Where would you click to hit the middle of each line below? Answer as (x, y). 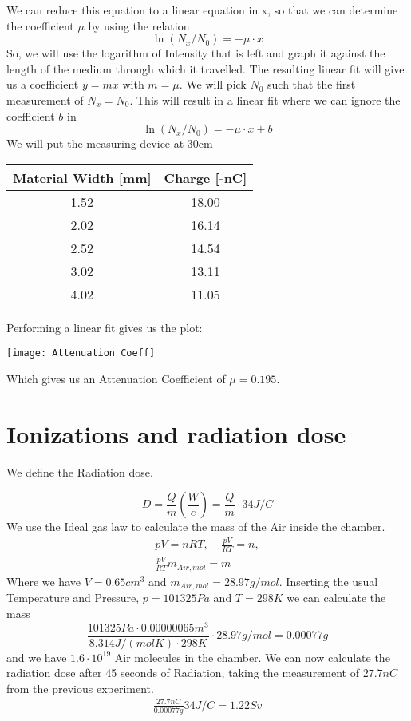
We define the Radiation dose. (80, 471)
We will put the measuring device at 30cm (110, 143)
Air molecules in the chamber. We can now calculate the (252, 657)
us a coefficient (43, 84)
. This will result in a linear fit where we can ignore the (265, 99)
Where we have (43, 581)
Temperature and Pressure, (73, 598)
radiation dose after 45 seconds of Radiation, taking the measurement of (183, 673)
